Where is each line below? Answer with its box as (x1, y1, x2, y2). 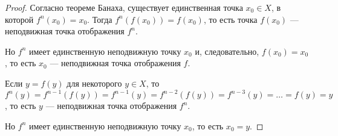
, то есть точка (203, 13, 258, 25)
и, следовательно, (195, 45, 259, 57)
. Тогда (87, 13, 112, 25)
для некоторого (67, 76, 122, 89)
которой (5, 13, 34, 25)
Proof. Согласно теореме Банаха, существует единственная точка (5, 1, 243, 13)
